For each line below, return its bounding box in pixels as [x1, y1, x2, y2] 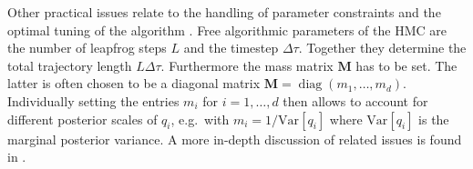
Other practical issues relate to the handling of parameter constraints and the [7, 3, 441, 21]
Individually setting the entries [7, 91, 180, 110]
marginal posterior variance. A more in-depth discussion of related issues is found [7, 129, 462, 148]
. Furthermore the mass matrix [160, 55, 334, 75]
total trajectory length [7, 55, 132, 75]
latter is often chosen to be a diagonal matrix [7, 74, 261, 93]
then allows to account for [283, 91, 428, 110]
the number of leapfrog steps [7, 38, 167, 57]
